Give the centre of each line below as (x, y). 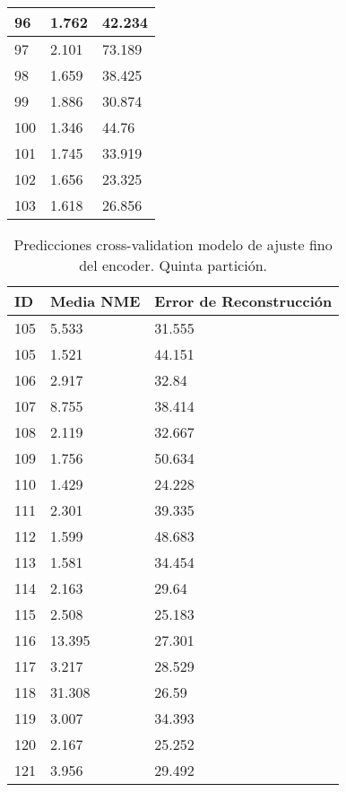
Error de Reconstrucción (243, 301)
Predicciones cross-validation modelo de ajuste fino (173, 244)
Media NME (95, 301)
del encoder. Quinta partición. (173, 265)
